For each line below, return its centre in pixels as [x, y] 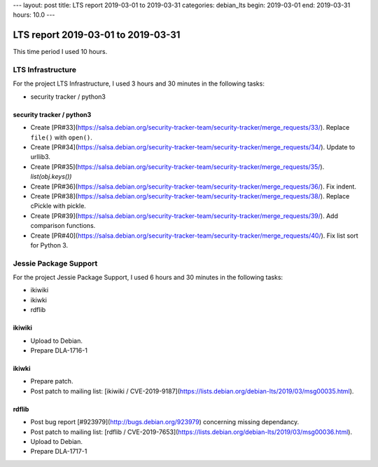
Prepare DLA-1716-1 [59, 350]
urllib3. [40, 157]
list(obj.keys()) [51, 177]
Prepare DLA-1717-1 [59, 452]
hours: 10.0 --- [34, 15]
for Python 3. [49, 245]
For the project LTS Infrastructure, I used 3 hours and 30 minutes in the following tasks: [139, 83]
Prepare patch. [52, 381]
